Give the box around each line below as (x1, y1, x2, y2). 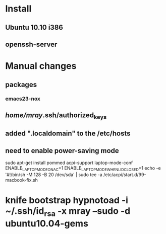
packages (5, 80, 37, 89)
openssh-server (5, 40, 58, 48)
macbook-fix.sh (5, 177, 38, 183)
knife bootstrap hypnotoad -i (5, 195, 129, 206)
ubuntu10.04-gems (5, 217, 88, 229)
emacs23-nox (5, 95, 40, 102)
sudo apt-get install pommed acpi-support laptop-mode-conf (5, 160, 133, 166)
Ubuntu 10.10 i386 (5, 23, 63, 32)
